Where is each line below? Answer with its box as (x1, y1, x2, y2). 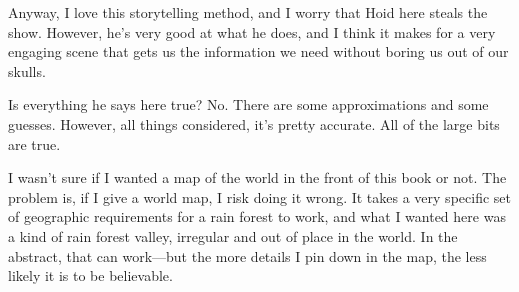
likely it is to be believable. (8, 265, 173, 286)
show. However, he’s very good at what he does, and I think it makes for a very (8, 21, 496, 42)
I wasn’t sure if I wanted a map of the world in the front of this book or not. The (8, 167, 507, 188)
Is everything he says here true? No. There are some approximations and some (8, 94, 489, 115)
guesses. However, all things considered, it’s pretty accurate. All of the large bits (8, 113, 500, 134)
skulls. (8, 60, 46, 81)
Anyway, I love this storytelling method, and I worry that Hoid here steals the (8, 2, 488, 22)
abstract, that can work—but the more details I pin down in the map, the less (8, 245, 487, 266)
